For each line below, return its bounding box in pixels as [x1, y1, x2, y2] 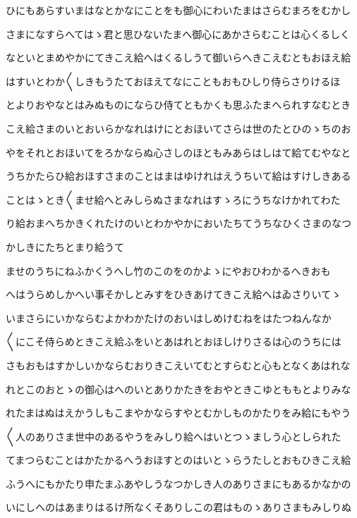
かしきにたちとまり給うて [6, 239, 124, 254]
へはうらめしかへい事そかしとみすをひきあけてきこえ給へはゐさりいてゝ [6, 287, 341, 302]
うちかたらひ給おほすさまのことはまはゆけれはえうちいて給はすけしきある [6, 168, 351, 183]
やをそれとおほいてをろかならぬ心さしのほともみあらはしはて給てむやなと [6, 144, 351, 159]
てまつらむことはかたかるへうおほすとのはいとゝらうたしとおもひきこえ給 [6, 452, 351, 467]
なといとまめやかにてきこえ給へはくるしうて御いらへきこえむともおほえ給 [6, 50, 351, 65]
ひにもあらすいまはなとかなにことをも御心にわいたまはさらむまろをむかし [6, 3, 351, 17]
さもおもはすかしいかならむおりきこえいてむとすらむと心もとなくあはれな [6, 357, 351, 372]
